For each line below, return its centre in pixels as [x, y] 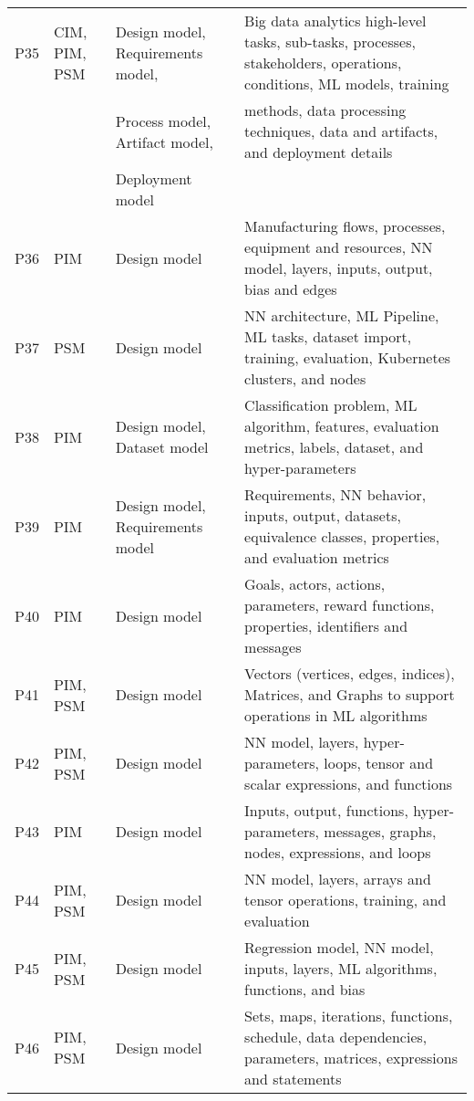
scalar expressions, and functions [349, 784]
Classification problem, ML [331, 405]
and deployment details [319, 152]
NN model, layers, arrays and [338, 879]
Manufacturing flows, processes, [345, 226]
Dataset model [162, 447]
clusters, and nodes [305, 378]
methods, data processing [325, 110]
